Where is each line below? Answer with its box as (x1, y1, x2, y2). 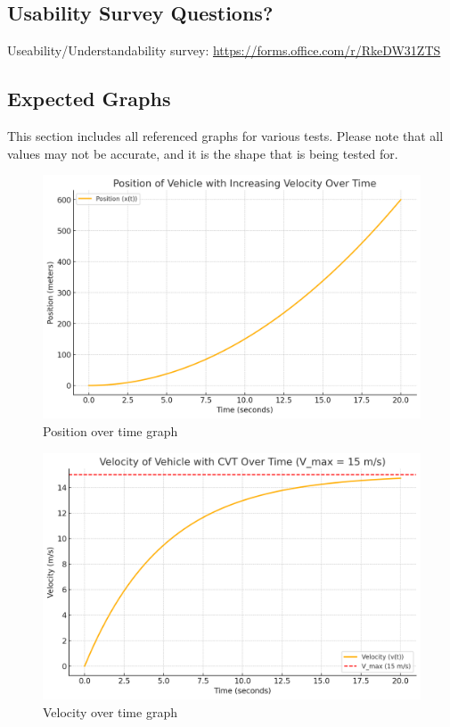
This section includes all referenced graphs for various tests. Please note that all (7, 127, 444, 145)
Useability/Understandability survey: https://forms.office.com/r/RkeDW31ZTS (7, 41, 441, 60)
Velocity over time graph (43, 702, 177, 721)
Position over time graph (43, 422, 178, 441)
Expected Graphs (7, 85, 171, 112)
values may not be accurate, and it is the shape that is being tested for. (7, 144, 398, 162)
